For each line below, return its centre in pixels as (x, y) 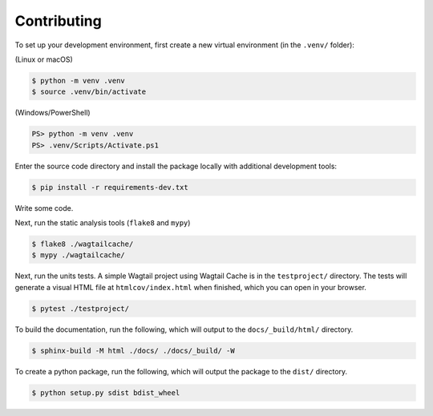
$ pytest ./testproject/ (81, 308)
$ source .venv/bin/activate (89, 92)
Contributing (58, 21)
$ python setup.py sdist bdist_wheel (106, 392)
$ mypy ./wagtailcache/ (79, 255)
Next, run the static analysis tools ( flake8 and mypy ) (103, 223)
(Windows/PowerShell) (53, 113)
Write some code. (44, 208)
